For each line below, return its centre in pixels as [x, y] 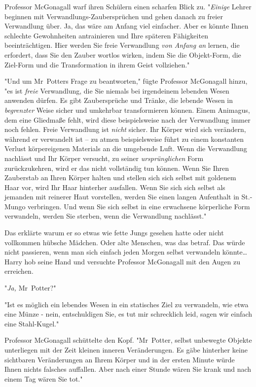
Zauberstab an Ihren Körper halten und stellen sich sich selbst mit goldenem [120, 177]
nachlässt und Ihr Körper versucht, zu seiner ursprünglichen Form [104, 158]
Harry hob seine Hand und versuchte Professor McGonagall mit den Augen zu [122, 261]
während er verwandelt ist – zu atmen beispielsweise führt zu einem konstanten [124, 139]
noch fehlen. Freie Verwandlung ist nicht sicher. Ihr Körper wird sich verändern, [125, 129]
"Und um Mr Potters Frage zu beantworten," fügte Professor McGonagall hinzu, [126, 81]
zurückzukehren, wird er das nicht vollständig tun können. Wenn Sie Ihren [117, 168]
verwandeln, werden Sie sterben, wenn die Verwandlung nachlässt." [106, 216]
